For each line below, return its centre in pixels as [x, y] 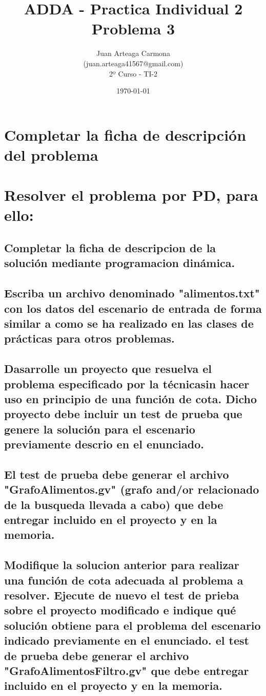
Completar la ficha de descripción [125, 134]
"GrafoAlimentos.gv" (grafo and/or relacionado [132, 489]
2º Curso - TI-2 [133, 73]
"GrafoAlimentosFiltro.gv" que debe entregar [127, 670]
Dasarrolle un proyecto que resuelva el [108, 369]
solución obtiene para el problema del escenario [132, 625]
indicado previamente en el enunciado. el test [127, 640]
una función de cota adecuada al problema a [124, 580]
